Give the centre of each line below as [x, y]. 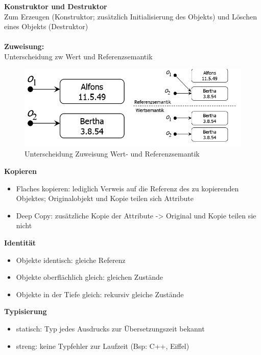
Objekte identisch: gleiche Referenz [71, 260]
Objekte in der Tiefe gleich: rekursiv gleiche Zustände [100, 294]
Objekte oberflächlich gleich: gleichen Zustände [89, 277]
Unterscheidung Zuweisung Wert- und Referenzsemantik [112, 154]
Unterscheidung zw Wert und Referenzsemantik [78, 56]
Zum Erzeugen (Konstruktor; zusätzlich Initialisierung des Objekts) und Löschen [130, 16]
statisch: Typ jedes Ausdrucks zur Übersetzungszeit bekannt [110, 328]
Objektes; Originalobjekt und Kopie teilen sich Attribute [105, 198]
